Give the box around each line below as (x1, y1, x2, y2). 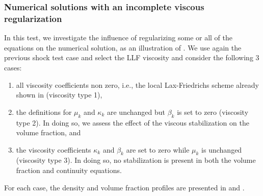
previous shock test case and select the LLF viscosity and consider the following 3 (4, 52, 259, 63)
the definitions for (16, 106, 72, 117)
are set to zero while (126, 144, 190, 155)
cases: (4, 62, 22, 72)
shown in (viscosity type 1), (16, 89, 102, 100)
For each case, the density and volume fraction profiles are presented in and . (4, 182, 245, 192)
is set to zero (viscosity (177, 106, 249, 117)
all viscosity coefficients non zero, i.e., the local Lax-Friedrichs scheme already (16, 79, 259, 90)
